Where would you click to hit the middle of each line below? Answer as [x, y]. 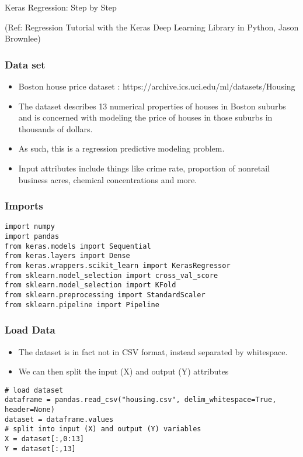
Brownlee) [23, 38]
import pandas [32, 237]
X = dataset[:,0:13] [45, 439]
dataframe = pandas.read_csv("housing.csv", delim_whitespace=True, [141, 400]
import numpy [30, 227]
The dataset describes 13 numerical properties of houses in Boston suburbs [152, 106]
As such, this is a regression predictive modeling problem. [121, 148]
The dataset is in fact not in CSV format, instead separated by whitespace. [153, 351]
